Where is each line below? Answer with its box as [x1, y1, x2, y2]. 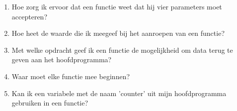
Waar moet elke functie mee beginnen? [11, 71, 130, 81]
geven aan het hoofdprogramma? [11, 54, 112, 65]
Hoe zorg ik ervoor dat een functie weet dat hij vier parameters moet [11, 1, 222, 11]
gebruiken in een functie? [11, 98, 88, 108]
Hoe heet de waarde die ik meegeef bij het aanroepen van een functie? [11, 28, 225, 38]
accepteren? [11, 11, 47, 21]
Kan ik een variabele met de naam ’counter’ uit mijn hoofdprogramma [11, 88, 227, 98]
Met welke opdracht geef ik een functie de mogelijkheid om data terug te [11, 44, 233, 55]
